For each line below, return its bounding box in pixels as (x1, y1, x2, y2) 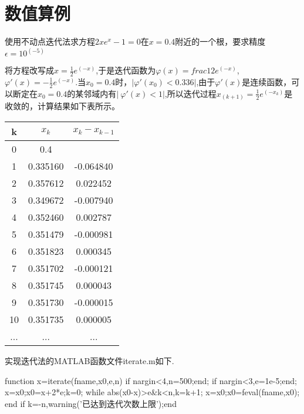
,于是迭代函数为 (96, 64, 156, 76)
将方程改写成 (5, 64, 54, 76)
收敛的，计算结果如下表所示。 (5, 100, 120, 112)
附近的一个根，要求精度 (175, 35, 266, 48)
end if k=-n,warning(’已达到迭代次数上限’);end (5, 397, 177, 409)
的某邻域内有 (67, 87, 117, 99)
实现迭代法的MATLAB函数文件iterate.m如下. (5, 354, 174, 366)
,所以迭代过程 (164, 87, 217, 99)
